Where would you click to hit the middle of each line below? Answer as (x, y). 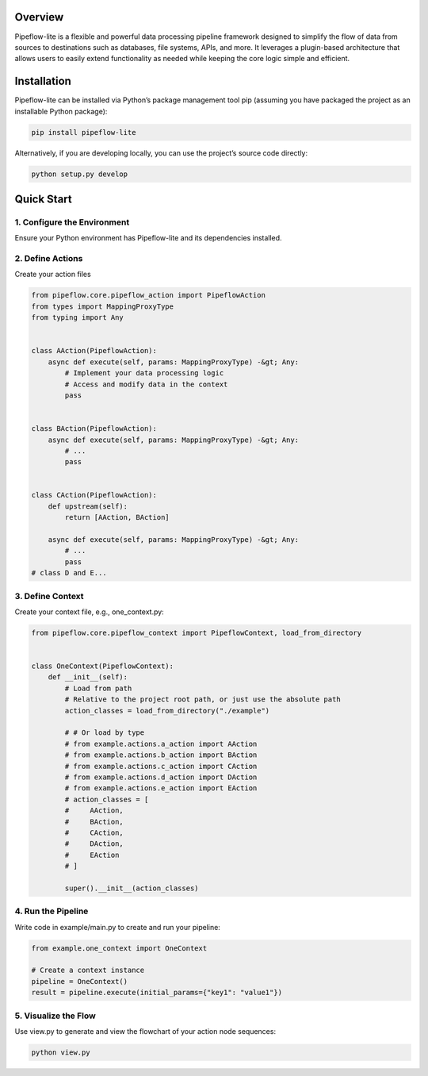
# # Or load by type (105, 733)
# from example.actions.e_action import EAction (161, 788)
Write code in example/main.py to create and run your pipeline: (118, 927)
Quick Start (43, 199)
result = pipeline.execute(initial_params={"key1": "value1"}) (157, 993)
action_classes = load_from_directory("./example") (167, 711)
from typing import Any (78, 318)
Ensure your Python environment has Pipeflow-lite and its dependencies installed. (148, 238)
